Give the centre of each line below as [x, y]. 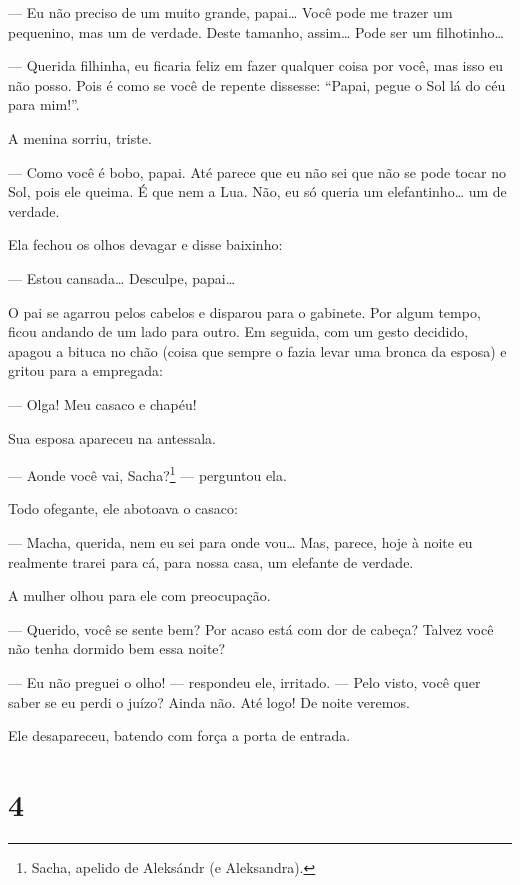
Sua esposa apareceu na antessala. [112, 437]
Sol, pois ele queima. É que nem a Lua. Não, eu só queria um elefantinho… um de [257, 191]
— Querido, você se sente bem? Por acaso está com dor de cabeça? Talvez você [251, 628]
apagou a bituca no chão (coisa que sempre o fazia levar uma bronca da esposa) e [257, 350]
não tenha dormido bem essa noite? [117, 648]
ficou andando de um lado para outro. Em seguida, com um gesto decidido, [238, 331]
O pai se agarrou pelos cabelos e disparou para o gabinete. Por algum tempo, [244, 311]
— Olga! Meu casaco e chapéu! [102, 403]
